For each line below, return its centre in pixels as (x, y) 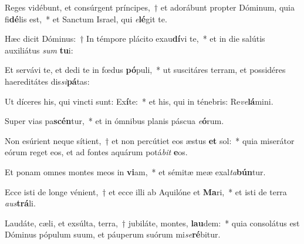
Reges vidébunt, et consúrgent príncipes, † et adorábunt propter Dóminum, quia (150, 7)
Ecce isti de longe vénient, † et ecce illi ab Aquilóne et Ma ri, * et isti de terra (146, 191)
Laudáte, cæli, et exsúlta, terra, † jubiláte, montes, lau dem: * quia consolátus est (152, 223)
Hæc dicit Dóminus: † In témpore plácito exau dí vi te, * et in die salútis (135, 39)
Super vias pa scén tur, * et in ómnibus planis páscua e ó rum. (114, 121)
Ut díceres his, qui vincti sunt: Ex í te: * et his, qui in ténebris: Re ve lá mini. (139, 101)
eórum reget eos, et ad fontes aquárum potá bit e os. (96, 152)
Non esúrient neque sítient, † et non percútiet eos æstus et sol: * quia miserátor (150, 140)
